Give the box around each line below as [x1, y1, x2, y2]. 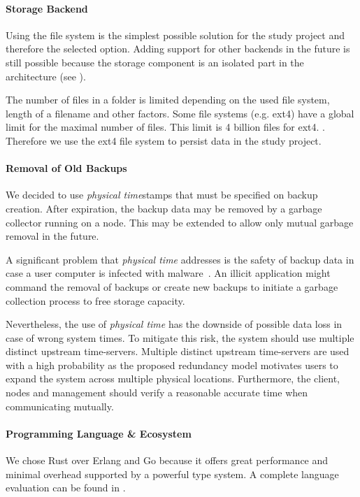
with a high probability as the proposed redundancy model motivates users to [6, 357, 338, 372]
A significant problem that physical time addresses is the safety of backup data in [6, 252, 354, 266]
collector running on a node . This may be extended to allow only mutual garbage [6, 215, 354, 229]
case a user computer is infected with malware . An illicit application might [6, 266, 331, 280]
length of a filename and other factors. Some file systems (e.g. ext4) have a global [6, 106, 354, 120]
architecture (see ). [6, 69, 86, 83]
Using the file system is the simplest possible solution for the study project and [6, 27, 345, 42]
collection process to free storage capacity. [6, 293, 185, 308]
